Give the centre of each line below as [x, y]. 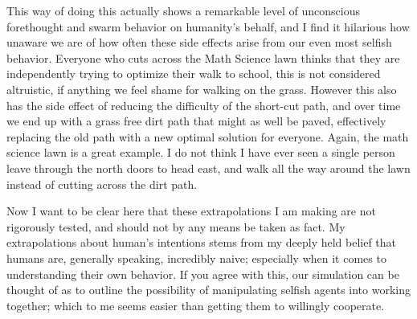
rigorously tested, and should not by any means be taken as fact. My [176, 226]
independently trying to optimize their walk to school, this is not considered [194, 74]
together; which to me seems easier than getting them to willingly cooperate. [196, 305]
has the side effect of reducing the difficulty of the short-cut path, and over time [204, 105]
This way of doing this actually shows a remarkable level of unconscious [183, 10]
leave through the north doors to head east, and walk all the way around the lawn [208, 168]
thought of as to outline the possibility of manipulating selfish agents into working [208, 290]
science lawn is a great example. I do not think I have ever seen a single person [201, 152]
